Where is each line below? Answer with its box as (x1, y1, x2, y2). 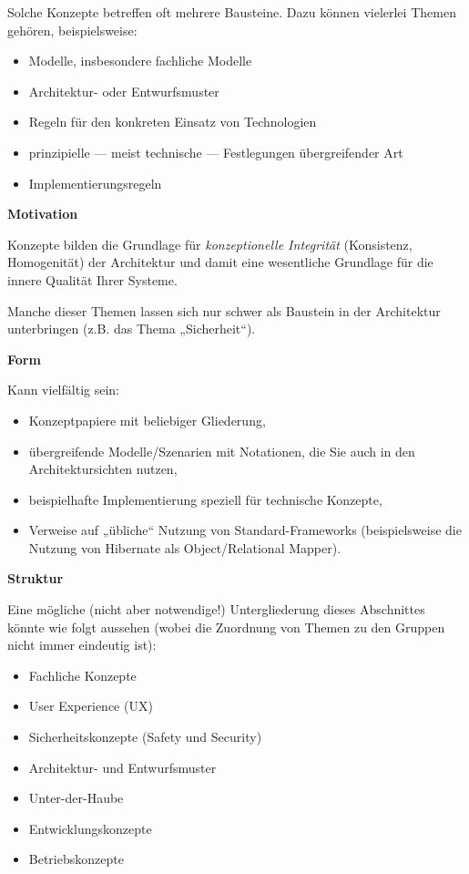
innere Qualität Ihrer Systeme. (7, 270, 178, 289)
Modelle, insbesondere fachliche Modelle (28, 51, 252, 70)
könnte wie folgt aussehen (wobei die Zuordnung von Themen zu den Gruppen (7, 617, 445, 636)
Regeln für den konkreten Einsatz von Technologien (28, 112, 317, 131)
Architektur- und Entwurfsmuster (28, 757, 217, 776)
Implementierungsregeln (28, 173, 162, 192)
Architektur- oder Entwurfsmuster (28, 81, 219, 100)
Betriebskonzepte (28, 849, 124, 869)
